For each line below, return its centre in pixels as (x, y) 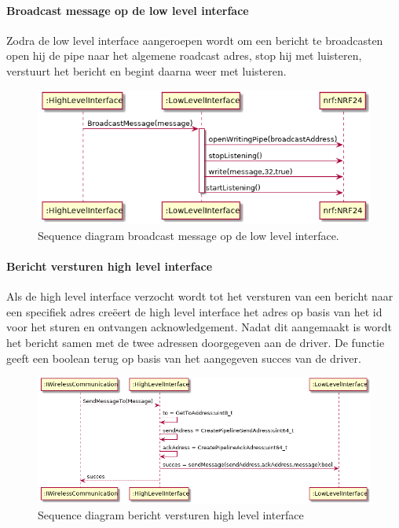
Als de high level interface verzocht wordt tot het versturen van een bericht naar (200, 296)
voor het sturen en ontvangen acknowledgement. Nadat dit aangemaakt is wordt (199, 327)
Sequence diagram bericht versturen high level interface (171, 514)
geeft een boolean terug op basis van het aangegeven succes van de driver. (184, 358)
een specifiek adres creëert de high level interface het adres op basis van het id (194, 311)
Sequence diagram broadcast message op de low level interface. (189, 235)
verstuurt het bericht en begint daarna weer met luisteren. (146, 70)
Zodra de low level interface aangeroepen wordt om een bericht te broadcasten (195, 40)
